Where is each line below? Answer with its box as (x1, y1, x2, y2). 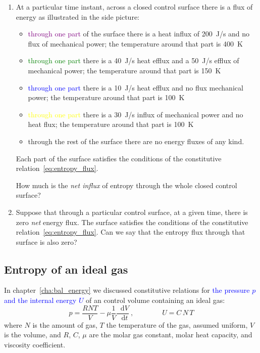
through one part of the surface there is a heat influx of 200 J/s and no (28, 28, 250, 39)
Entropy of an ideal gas (4, 261, 128, 277)
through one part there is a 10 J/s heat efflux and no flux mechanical (28, 82, 243, 93)
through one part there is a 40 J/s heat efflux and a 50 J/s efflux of (28, 55, 239, 66)
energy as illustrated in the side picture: (16, 11, 139, 22)
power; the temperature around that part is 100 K (28, 92, 185, 103)
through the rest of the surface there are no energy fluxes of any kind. (28, 136, 244, 146)
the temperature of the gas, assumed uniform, (106, 319, 248, 330)
